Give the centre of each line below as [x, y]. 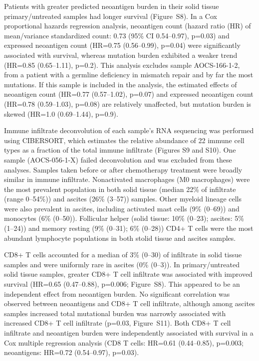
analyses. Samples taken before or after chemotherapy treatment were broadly [123, 169]
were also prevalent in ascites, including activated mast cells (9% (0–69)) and [122, 208]
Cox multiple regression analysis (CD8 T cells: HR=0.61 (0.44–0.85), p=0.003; [124, 342]
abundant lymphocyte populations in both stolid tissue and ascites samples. [120, 238]
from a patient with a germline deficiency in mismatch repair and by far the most [129, 75]
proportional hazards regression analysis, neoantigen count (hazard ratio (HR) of [128, 26]
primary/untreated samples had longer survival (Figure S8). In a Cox [111, 16]
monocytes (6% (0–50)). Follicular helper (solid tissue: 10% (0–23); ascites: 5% [124, 218]
